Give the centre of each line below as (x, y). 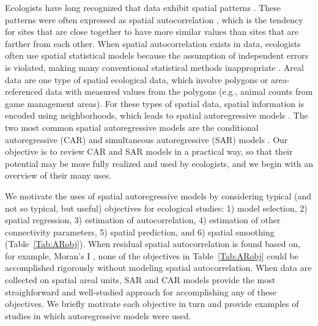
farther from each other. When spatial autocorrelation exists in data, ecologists (153, 43)
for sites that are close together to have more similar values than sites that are (152, 31)
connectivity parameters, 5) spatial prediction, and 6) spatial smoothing (140, 232)
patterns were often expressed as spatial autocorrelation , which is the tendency (154, 19)
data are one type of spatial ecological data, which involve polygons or (137, 79)
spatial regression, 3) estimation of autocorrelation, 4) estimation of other (143, 220)
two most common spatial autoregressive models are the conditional (132, 127)
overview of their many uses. (58, 175)
